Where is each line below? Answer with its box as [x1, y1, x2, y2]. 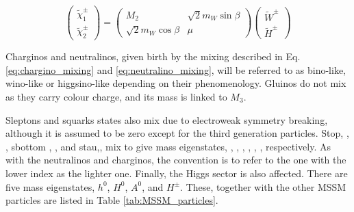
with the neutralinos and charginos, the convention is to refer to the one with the [5, 153, 346, 167]
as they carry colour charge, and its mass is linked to [5, 89, 227, 103]
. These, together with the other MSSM [180, 179, 346, 194]
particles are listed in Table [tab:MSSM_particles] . [5, 193, 218, 207]
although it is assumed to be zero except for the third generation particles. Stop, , [5, 126, 349, 140]
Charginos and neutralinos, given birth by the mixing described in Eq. [5, 49, 301, 64]
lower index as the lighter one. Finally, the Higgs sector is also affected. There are [5, 165, 348, 180]
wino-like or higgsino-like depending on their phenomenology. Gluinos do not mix [5, 76, 346, 90]
